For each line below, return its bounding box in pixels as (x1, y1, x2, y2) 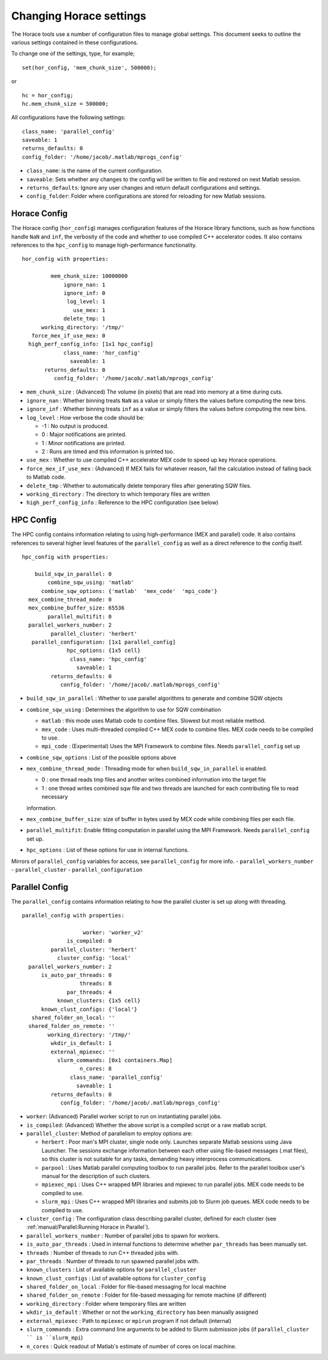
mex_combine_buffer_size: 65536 (28, 605, 125, 611)
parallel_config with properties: (22, 912, 125, 919)
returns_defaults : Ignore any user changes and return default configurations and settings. (26, 184, 261, 192)
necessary (41, 793, 68, 800)
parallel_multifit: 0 (47, 613, 112, 620)
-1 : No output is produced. (41, 422, 109, 429)
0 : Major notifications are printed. (41, 431, 127, 438)
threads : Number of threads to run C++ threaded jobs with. (26, 1249, 179, 1256)
